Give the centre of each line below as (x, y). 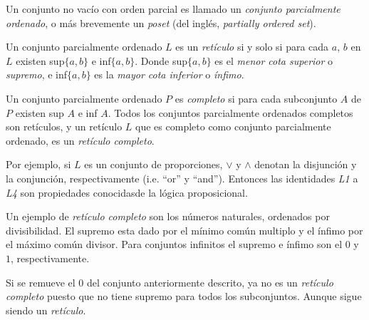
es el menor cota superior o (274, 60)
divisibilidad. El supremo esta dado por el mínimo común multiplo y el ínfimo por (184, 230)
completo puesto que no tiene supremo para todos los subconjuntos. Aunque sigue (184, 296)
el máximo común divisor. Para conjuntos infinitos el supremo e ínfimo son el (174, 244)
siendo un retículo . (46, 310)
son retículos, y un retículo (64, 127)
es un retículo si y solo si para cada (252, 47)
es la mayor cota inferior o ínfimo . (169, 74)
